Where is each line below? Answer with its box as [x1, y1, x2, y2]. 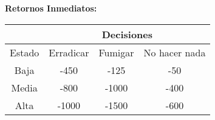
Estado [10, 45, 39, 59]
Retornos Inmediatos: [5, 2, 97, 14]
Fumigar [98, 45, 134, 59]
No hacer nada [143, 45, 206, 59]
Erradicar [49, 45, 89, 59]
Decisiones [101, 27, 153, 41]
